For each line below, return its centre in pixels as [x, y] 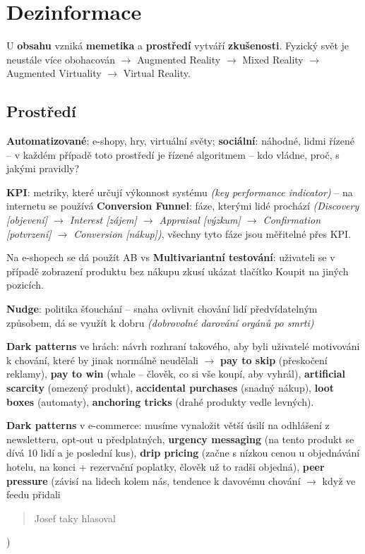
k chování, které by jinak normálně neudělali [102, 360]
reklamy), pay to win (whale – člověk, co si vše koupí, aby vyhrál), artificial [176, 374]
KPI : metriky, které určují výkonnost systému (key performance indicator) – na [180, 192]
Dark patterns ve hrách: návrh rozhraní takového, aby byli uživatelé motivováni [183, 346]
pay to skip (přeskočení [274, 360]
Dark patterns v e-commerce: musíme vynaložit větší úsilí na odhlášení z [168, 425]
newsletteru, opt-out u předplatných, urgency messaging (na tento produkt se [180, 439]
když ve [339, 480]
